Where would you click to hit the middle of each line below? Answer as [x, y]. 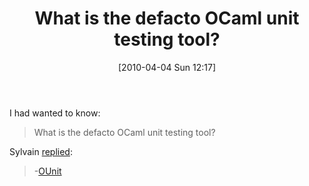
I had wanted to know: [55, 113]
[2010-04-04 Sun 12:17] [167, 67]
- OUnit [47, 171]
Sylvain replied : [41, 151]
